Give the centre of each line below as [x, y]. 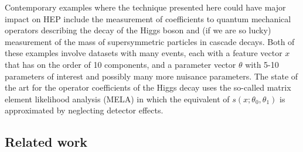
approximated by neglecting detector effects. [84, 110]
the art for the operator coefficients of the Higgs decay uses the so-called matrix [148, 87]
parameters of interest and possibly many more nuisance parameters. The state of [151, 76]
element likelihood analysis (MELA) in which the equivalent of [117, 99]
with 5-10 [262, 64]
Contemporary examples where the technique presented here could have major [145, 7]
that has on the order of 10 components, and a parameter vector [120, 64]
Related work [46, 142]
